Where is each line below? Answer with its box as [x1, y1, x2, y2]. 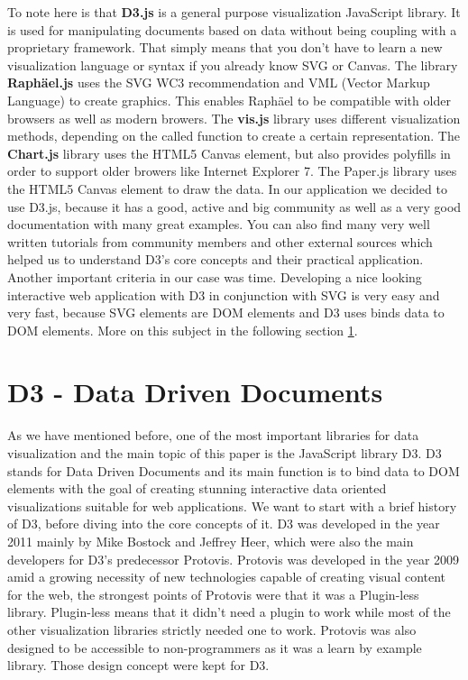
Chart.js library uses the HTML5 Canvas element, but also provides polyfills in [7, 143, 451, 162]
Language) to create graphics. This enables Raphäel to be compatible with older [7, 90, 451, 109]
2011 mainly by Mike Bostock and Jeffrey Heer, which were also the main [7, 531, 414, 550]
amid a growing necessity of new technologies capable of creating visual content [7, 567, 446, 586]
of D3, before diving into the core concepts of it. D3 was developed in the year [7, 514, 440, 533]
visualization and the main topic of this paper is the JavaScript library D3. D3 [7, 444, 442, 462]
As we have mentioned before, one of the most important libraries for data [7, 426, 419, 445]
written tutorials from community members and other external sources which [7, 232, 433, 251]
